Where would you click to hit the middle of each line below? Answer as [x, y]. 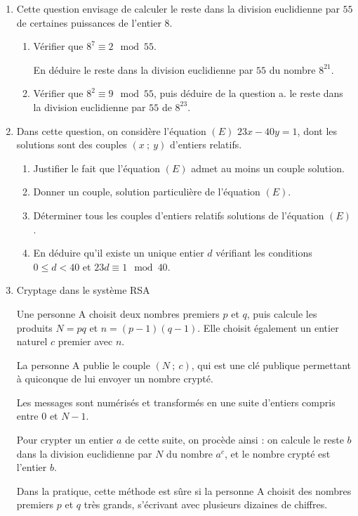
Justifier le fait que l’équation [97, 168]
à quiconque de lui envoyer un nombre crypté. [115, 379]
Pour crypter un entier [65, 440]
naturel [32, 341]
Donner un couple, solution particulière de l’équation [147, 192]
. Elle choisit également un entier [268, 327]
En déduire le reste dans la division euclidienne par [143, 69]
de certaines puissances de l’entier [89, 22]
